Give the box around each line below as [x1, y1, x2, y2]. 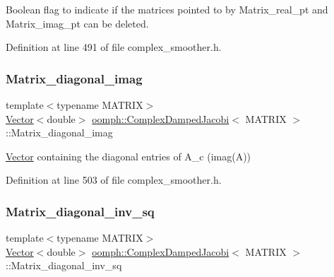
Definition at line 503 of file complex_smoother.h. [6, 172, 222, 187]
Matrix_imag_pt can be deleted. [6, 16, 149, 30]
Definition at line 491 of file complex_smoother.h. [6, 40, 222, 54]
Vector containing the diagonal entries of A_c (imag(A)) [6, 148, 251, 163]
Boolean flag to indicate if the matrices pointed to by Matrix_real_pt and [6, 2, 328, 16]
